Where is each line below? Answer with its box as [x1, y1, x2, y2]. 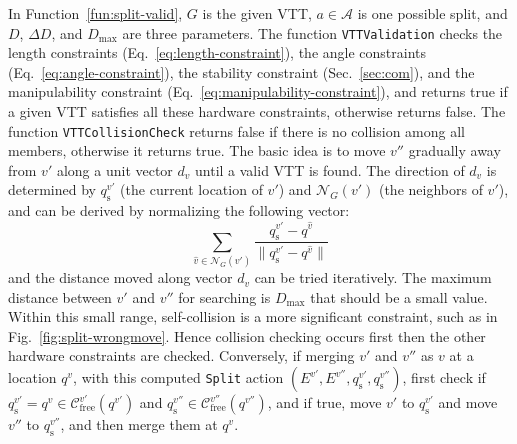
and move [438, 392, 498, 413]
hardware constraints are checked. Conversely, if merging [8, 345, 355, 366]
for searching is [178, 286, 271, 307]
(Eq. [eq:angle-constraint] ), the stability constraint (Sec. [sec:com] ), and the [8, 61, 475, 82]
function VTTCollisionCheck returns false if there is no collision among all [8, 120, 465, 141]
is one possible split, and [357, 3, 508, 23]
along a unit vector [56, 159, 173, 180]
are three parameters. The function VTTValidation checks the [122, 22, 503, 43]
